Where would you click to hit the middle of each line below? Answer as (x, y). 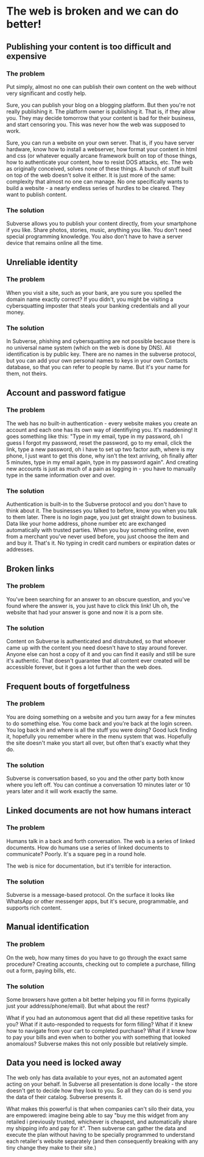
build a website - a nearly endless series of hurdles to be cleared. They (96, 188)
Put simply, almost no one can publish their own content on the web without (101, 87)
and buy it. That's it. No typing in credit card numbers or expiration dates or (101, 543)
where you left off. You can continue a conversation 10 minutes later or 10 (98, 785)
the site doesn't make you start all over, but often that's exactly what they (98, 743)
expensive (26, 56)
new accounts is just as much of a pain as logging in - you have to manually (101, 469)
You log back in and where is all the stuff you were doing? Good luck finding (102, 730)
